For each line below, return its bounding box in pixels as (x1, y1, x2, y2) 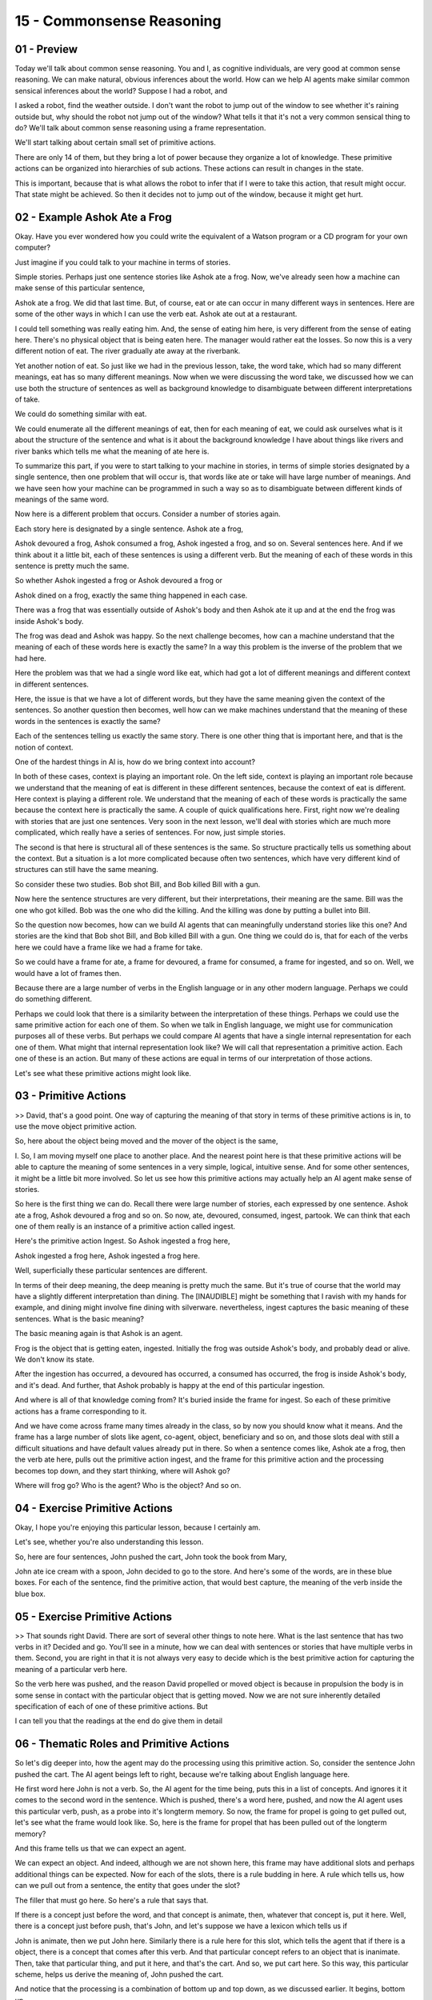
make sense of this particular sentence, (14, 283, 146, 293)
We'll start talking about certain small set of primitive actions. (14, 138, 216, 147)
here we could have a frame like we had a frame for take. (14, 942, 203, 952)
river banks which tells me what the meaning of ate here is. (14, 446, 210, 456)
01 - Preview (14, 42, 78, 56)
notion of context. (14, 742, 74, 752)
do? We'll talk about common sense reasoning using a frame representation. (14, 123, 266, 133)
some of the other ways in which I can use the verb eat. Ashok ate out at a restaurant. (14, 309, 298, 319)
